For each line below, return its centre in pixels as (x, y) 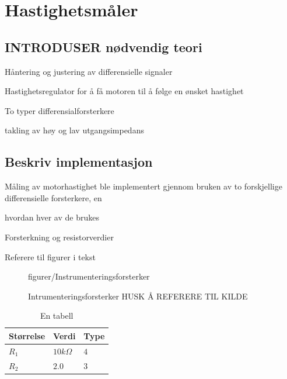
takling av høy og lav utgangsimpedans (74, 130)
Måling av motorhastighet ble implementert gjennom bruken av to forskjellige (143, 186)
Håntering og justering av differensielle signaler (89, 71)
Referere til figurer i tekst (50, 256)
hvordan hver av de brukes (52, 217)
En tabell (57, 316)
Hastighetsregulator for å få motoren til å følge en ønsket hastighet (124, 91)
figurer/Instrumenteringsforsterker (89, 276)
